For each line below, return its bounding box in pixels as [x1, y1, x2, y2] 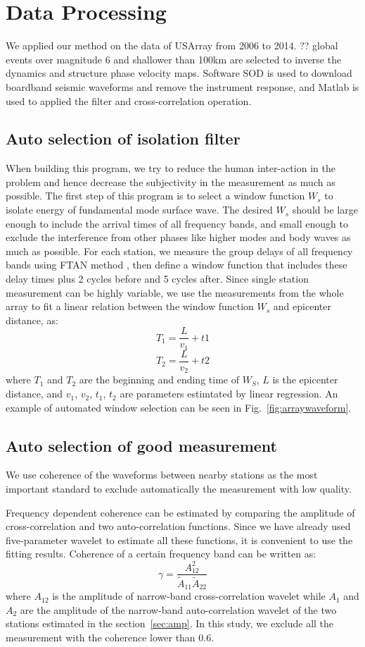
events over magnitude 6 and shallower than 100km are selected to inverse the [6, 51, 342, 66]
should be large [292, 202, 358, 217]
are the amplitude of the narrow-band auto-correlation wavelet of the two [20, 602, 337, 617]
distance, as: [6, 312, 58, 327]
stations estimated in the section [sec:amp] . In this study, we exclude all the [6, 616, 334, 631]
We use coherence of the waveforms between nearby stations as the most [6, 467, 318, 482]
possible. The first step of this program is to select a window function [6, 188, 305, 203]
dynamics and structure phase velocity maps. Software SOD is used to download [6, 66, 352, 80]
